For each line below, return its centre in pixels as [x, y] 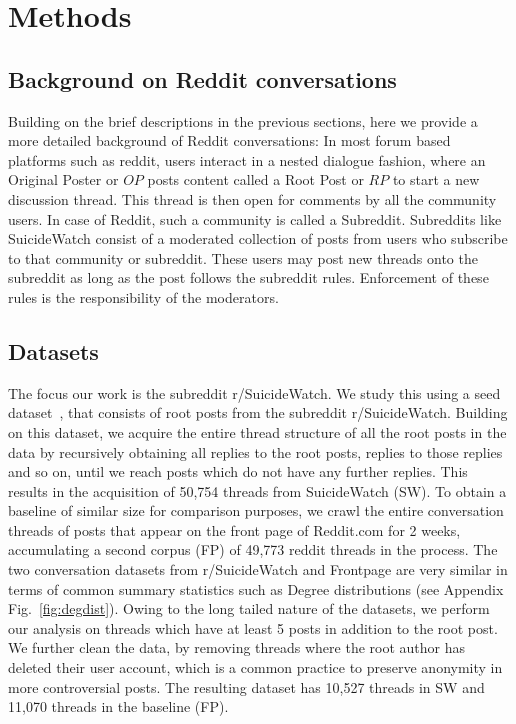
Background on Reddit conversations [202, 78]
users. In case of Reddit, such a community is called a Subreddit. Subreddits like [255, 218]
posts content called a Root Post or [255, 179]
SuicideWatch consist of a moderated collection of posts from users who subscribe [258, 238]
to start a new [436, 179]
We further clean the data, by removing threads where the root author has [237, 647]
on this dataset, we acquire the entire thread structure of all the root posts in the [257, 431]
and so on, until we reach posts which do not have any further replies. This [238, 471]
